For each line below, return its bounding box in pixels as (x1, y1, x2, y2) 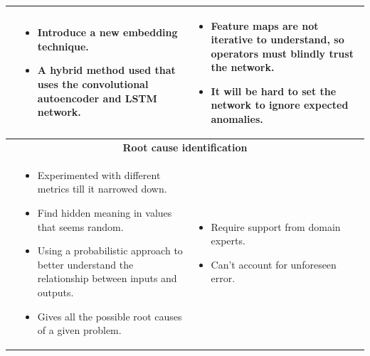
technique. (37, 38, 89, 53)
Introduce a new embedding (37, 25, 178, 40)
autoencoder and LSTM (37, 90, 157, 105)
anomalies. (211, 112, 263, 126)
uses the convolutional (37, 77, 149, 92)
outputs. (37, 284, 74, 299)
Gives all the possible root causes (37, 308, 182, 323)
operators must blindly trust (211, 45, 354, 60)
